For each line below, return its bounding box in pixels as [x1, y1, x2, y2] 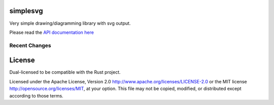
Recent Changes [9, 42, 51, 49]
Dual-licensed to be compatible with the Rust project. [9, 69, 121, 75]
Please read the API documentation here [9, 29, 94, 35]
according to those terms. [9, 92, 63, 98]
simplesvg [9, 7, 43, 15]
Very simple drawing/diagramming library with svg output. [9, 20, 131, 26]
